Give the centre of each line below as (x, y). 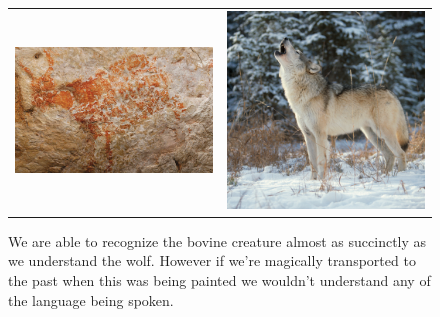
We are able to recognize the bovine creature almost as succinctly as (217, 240)
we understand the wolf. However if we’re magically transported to (212, 260)
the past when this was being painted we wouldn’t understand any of (219, 280)
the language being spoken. (91, 299)
